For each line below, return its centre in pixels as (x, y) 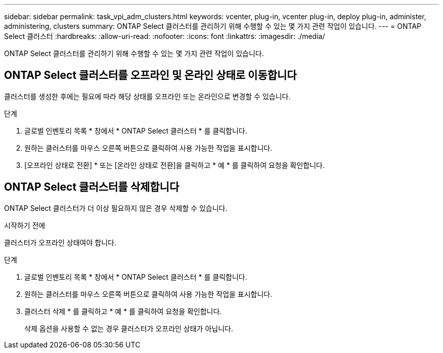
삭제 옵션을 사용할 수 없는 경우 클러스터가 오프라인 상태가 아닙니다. (129, 328)
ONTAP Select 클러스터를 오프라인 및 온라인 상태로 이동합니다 (150, 75)
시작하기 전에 (25, 225)
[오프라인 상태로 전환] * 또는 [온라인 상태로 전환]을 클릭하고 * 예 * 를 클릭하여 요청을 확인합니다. (175, 165)
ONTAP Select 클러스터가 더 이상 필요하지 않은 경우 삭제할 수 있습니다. (116, 208)
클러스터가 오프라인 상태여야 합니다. (60, 242)
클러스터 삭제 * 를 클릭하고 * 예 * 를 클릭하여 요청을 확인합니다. (123, 311)
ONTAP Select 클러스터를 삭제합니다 (92, 187)
